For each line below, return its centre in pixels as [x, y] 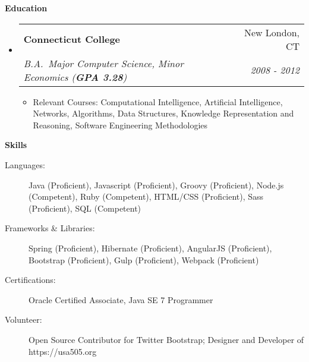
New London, [272, 32]
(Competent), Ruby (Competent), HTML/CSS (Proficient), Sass [146, 196]
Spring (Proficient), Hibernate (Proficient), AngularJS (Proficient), [150, 248]
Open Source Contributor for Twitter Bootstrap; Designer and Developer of [166, 339]
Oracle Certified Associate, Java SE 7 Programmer [121, 299]
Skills [16, 145]
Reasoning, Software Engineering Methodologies [120, 125]
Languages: [25, 164]
